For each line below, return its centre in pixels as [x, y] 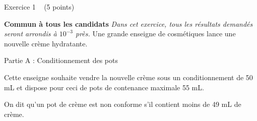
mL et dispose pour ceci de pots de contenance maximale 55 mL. [104, 87]
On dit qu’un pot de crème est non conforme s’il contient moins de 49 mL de [123, 104]
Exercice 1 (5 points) [39, 7]
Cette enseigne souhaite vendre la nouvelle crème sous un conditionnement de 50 [128, 77]
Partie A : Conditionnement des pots [61, 60]
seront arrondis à [30, 34]
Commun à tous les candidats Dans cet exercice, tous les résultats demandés [128, 23]
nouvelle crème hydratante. [46, 43]
